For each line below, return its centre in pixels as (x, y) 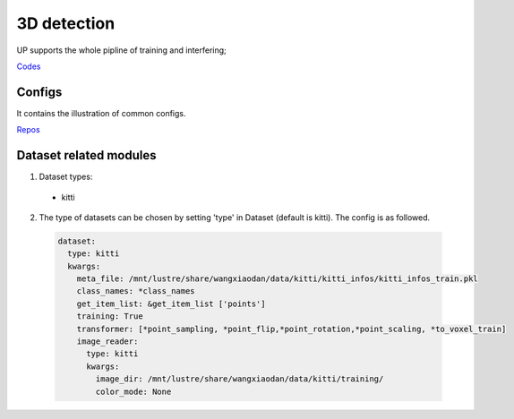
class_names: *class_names (136, 291)
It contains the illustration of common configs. (102, 113)
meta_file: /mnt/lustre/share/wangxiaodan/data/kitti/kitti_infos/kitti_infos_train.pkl (277, 279)
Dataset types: (66, 177)
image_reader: (107, 342)
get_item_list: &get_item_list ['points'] (171, 304)
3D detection (66, 23)
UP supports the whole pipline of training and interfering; (122, 50)
